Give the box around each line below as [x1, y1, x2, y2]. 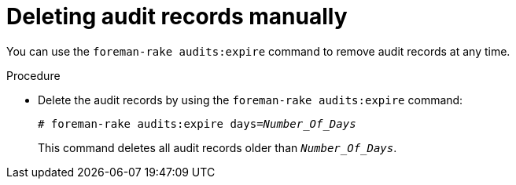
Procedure [6, 68, 61, 82]
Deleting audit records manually [6, 3, 348, 30]
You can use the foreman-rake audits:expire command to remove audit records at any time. [6, 44, 510, 58]
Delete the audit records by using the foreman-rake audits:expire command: [38, 92, 463, 107]
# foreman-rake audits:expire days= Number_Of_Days [38, 117, 356, 130]
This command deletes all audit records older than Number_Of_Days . [38, 140, 397, 154]
